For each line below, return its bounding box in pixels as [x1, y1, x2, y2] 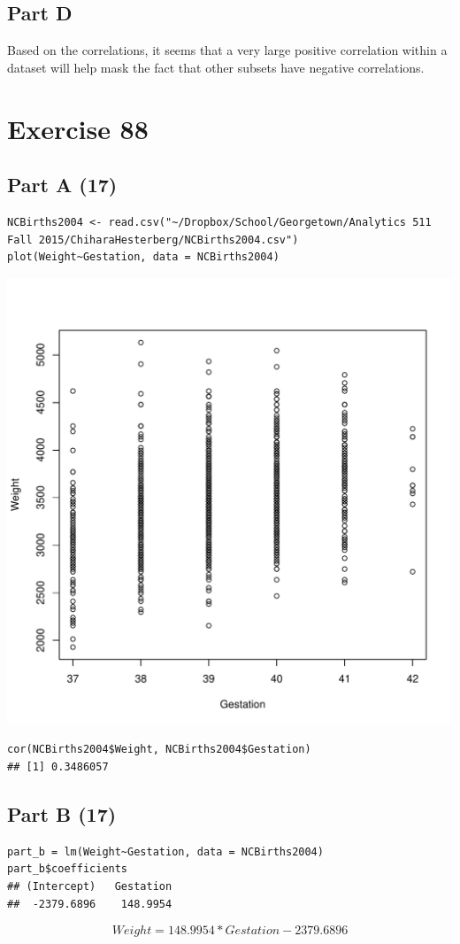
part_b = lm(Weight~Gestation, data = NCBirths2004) [7, 845, 324, 858]
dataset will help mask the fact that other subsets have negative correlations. [7, 58, 425, 76]
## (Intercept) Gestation [7, 879, 172, 893]
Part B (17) [7, 800, 117, 827]
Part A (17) [7, 171, 118, 198]
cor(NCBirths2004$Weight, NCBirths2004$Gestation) [7, 743, 311, 756]
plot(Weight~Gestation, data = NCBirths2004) [7, 251, 280, 264]
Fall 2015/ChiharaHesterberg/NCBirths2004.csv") [7, 233, 299, 246]
